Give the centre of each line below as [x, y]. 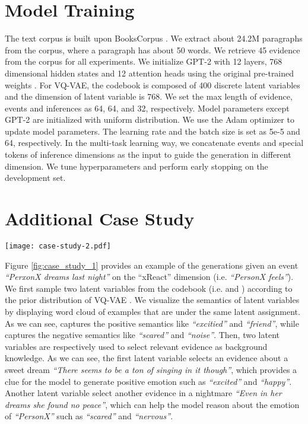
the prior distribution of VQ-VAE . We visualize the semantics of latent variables [152, 300]
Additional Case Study [100, 219]
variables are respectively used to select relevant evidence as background [136, 346]
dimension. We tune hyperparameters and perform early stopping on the [136, 166]
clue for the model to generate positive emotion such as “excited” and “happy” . [148, 381]
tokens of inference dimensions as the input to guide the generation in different [148, 154]
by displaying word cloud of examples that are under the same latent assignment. [153, 311]
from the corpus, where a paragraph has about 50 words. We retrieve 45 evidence [153, 50]
